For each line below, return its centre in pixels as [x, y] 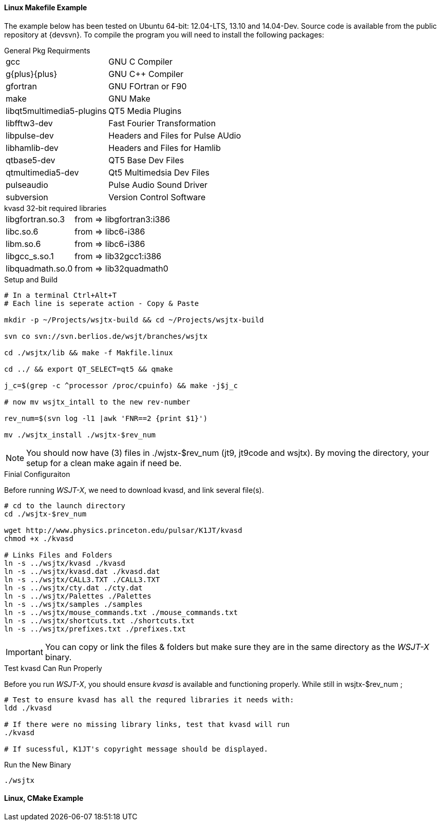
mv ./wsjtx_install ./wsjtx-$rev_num [80, 435]
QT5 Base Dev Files [146, 160]
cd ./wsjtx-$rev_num [45, 514]
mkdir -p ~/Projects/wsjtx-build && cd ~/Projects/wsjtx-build [134, 320]
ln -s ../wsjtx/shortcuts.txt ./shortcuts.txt [99, 620]
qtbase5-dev [31, 160]
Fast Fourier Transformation [162, 123]
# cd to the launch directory [65, 505]
